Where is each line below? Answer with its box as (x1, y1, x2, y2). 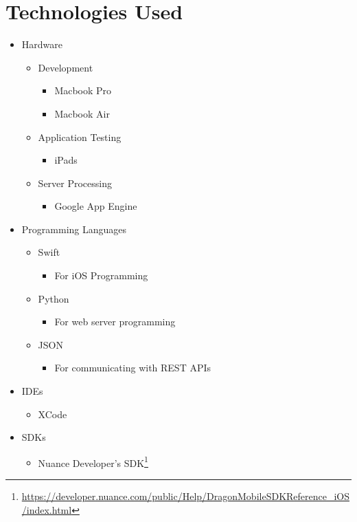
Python (38, 291, 69, 305)
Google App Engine (54, 199, 137, 213)
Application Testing (38, 129, 122, 144)
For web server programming (54, 314, 176, 329)
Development (38, 60, 93, 74)
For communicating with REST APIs (54, 360, 211, 375)
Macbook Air (54, 106, 110, 120)
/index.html (21, 502, 72, 516)
